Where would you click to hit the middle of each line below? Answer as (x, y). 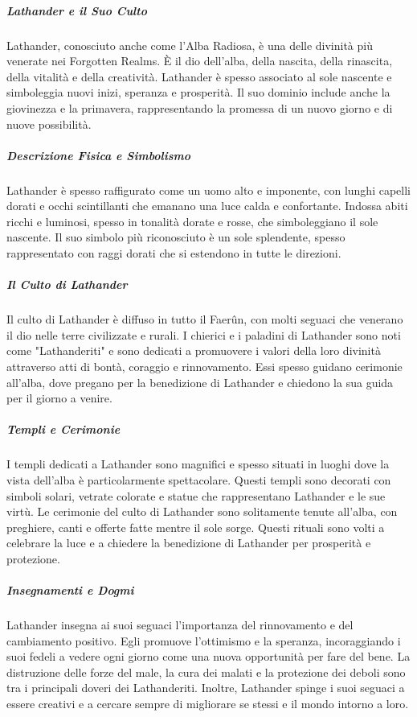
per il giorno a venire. (59, 398)
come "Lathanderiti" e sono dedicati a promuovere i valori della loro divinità (194, 350)
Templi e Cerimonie (63, 429)
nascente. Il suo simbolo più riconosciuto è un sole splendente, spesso (176, 237)
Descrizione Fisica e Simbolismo (99, 155)
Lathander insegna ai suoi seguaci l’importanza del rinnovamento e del (180, 625)
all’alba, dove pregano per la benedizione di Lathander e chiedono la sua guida (200, 382)
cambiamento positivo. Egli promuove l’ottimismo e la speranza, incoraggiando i (204, 640)
